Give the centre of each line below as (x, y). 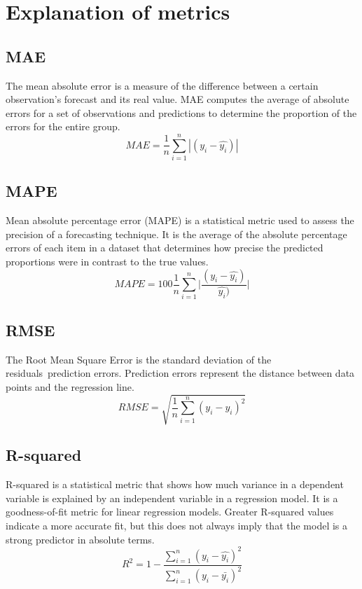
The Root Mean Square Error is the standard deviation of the (139, 359)
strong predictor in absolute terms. (80, 539)
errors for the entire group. (63, 126)
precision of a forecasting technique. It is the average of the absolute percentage (176, 234)
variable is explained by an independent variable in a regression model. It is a (172, 498)
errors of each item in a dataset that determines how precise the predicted (165, 248)
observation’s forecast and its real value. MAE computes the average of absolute (177, 99)
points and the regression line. (70, 386)
